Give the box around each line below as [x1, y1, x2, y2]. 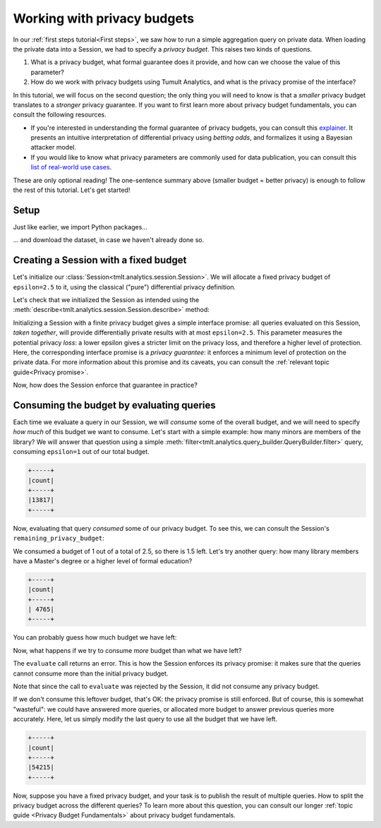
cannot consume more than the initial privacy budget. [13, 669, 169, 678]
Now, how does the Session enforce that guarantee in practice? [13, 381, 198, 390]
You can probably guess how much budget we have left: [13, 633, 177, 642]
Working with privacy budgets [13, 11, 194, 26]
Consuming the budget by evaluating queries [13, 399, 217, 411]
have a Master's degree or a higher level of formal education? [13, 556, 193, 565]
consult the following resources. [13, 110, 107, 119]
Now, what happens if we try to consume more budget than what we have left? [13, 646, 242, 654]
